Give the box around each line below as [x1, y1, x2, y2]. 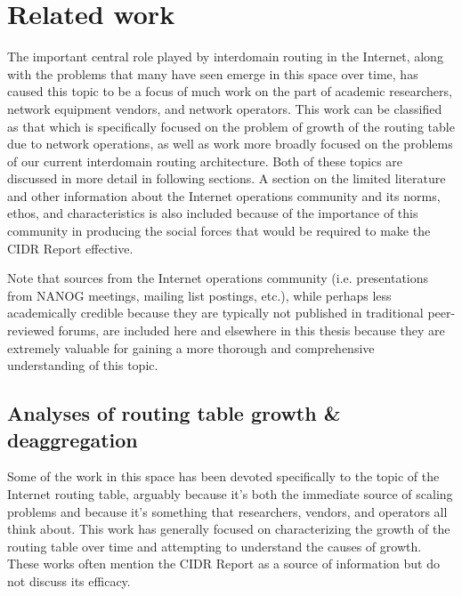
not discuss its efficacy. [7, 571, 131, 590]
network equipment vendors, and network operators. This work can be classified [7, 99, 442, 117]
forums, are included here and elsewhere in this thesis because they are [58, 321, 445, 340]
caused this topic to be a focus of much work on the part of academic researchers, [7, 82, 452, 101]
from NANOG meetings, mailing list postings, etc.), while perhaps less [7, 286, 392, 304]
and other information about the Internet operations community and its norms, [7, 186, 441, 205]
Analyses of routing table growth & [7, 399, 341, 427]
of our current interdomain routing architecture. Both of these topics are [7, 151, 403, 170]
